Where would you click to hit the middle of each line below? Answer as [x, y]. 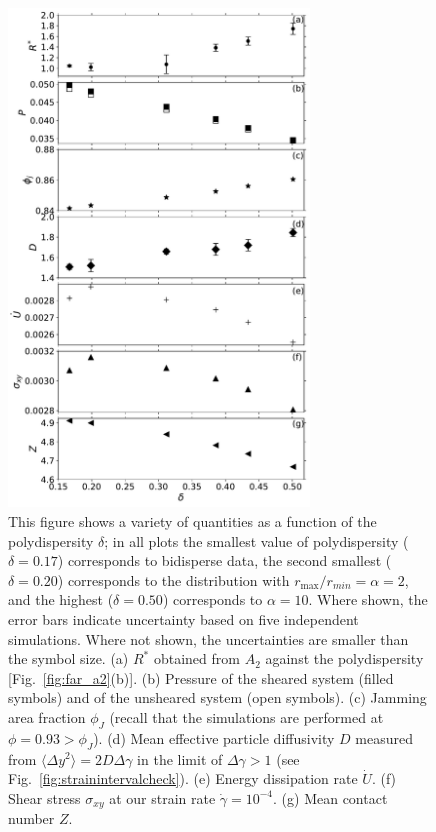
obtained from [196, 658]
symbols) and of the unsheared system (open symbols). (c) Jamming [217, 697]
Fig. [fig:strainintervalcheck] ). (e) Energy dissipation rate [183, 778]
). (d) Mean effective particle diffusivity [214, 737]
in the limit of [180, 758]
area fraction [47, 716]
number [31, 818]
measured [384, 737]
